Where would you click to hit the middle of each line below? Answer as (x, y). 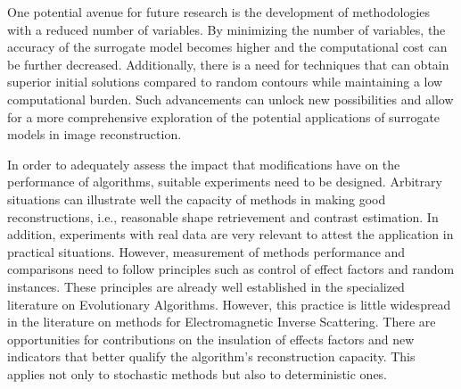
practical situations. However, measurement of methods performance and (206, 251)
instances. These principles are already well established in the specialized (206, 286)
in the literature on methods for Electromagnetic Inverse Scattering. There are (222, 322)
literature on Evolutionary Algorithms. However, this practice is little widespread (229, 304)
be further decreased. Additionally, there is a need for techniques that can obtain (228, 64)
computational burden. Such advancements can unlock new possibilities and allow (230, 99)
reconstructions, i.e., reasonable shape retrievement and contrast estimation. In (223, 216)
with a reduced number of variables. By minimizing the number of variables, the (226, 29)
